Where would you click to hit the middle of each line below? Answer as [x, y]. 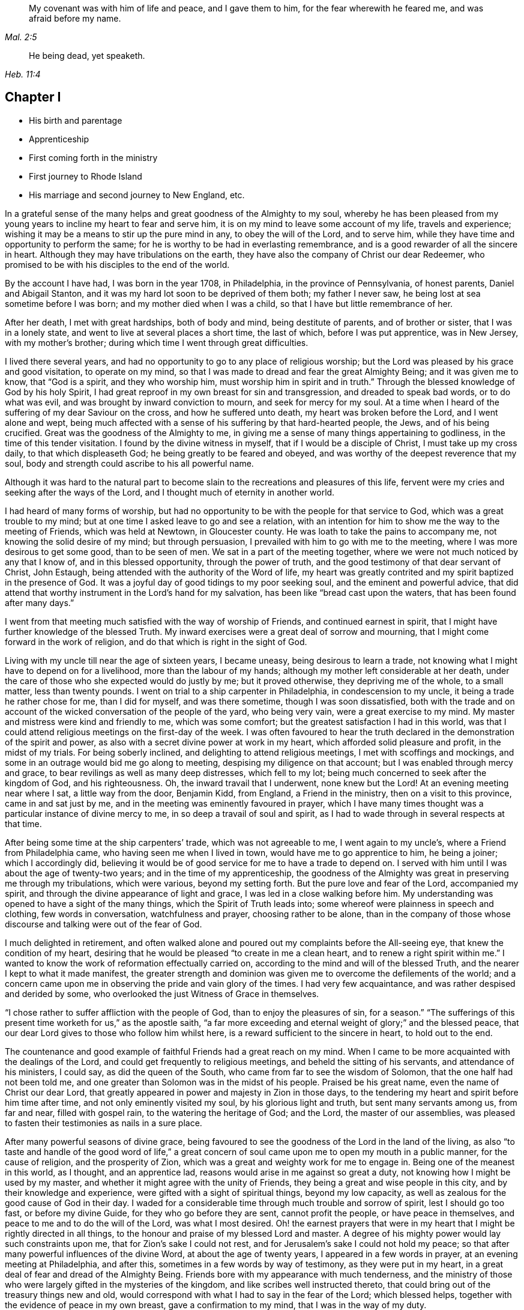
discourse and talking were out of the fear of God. [104, 924]
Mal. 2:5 [21, 37]
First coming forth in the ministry [93, 157]
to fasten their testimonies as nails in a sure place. [104, 1123]
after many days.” [40, 602]
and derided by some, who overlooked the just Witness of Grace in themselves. [162, 993]
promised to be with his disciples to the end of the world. [117, 264]
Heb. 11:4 [23, 74]
